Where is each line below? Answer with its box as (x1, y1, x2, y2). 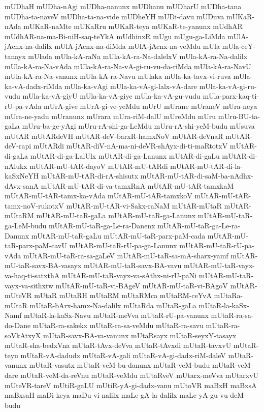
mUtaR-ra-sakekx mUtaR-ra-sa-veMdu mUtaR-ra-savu (32, 320, 204, 330)
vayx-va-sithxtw (5, 280, 54, 290)
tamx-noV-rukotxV (5, 200, 64, 211)
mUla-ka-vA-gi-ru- (199, 80, 257, 91)
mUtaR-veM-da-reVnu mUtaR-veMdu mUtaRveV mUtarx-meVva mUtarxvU (20, 369, 259, 380)
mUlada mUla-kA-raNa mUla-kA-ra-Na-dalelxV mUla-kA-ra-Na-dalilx (28, 50, 248, 61)
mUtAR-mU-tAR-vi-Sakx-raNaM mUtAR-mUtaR (66, 200, 222, 211)
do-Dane (5, 320, 31, 330)
